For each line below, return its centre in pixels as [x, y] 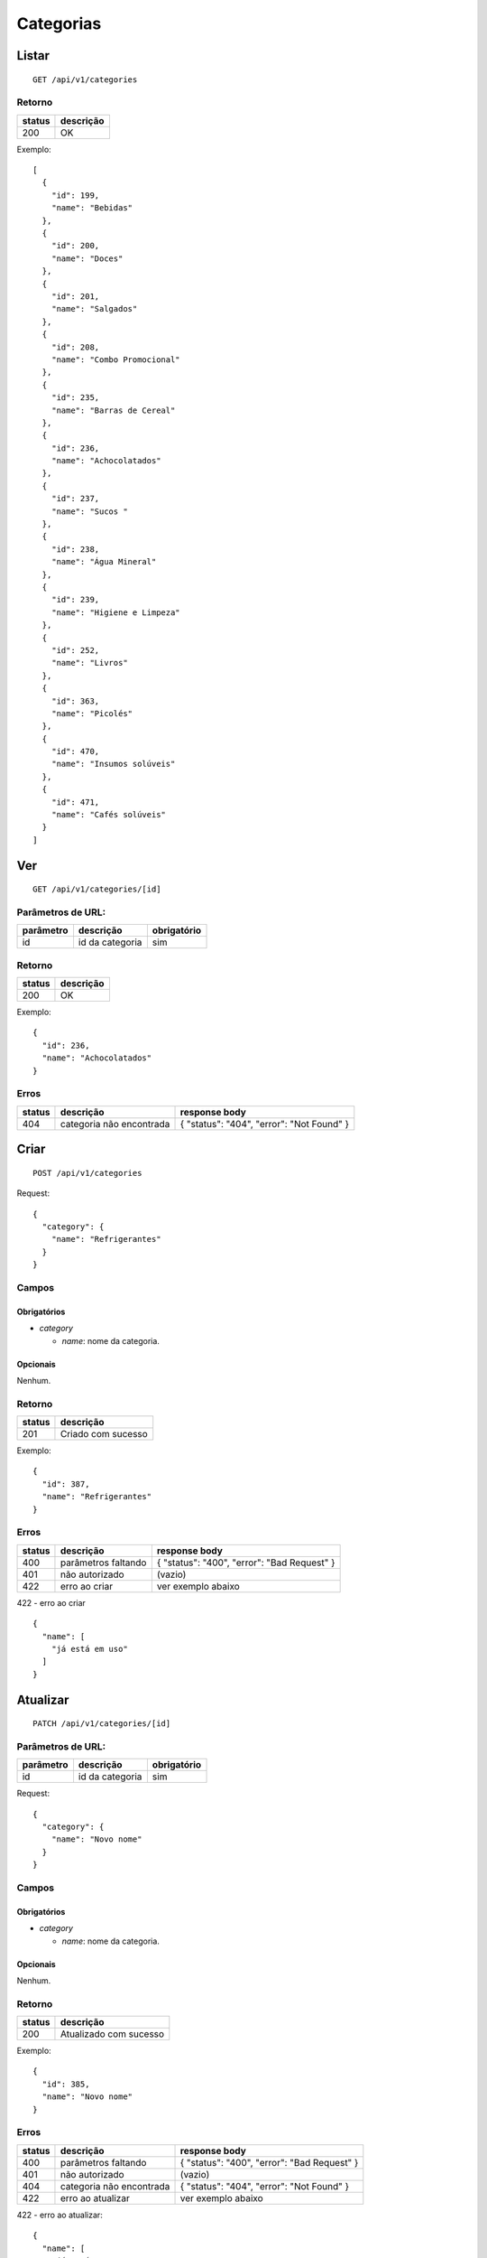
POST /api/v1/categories [87, 1173]
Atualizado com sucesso [112, 2034]
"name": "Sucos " [89, 511]
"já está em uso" [89, 1649]
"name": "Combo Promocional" [115, 359]
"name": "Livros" [89, 663]
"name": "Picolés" [92, 713]
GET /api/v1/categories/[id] [97, 889]
